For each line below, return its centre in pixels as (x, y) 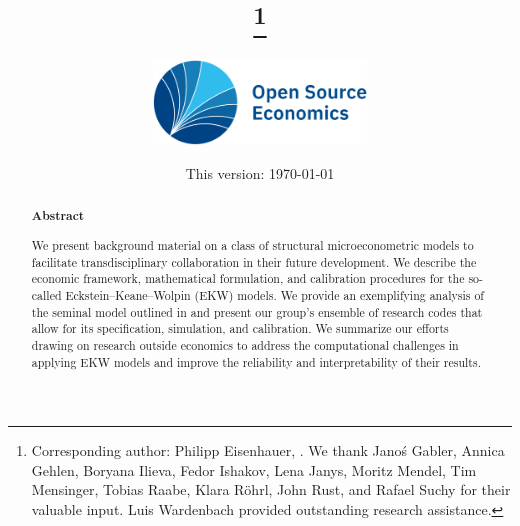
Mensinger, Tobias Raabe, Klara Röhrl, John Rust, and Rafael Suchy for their (271, 489)
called (46, 294)
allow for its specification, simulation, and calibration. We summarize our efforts (240, 328)
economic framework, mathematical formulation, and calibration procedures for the (248, 278)
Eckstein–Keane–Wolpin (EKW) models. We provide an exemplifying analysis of (274, 294)
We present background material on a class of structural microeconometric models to (252, 245)
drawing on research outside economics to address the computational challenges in (245, 344)
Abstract (58, 216)
